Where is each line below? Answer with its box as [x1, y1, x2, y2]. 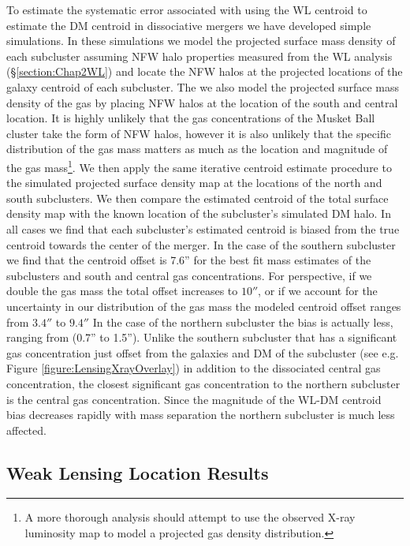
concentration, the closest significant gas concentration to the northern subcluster [6, 375, 401, 391]
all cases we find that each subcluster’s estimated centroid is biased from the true [6, 220, 400, 237]
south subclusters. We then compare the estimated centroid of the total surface [6, 189, 389, 206]
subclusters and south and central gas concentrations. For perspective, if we [6, 267, 372, 283]
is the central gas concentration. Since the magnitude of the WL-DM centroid [6, 391, 382, 407]
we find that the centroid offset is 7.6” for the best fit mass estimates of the [6, 252, 371, 268]
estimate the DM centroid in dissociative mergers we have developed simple [6, 17, 371, 33]
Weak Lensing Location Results [6, 460, 269, 484]
